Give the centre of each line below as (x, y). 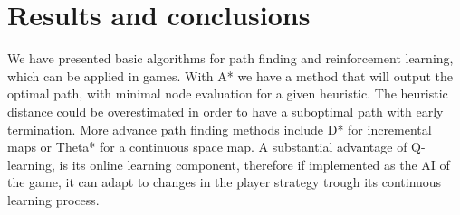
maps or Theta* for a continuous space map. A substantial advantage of (207, 147)
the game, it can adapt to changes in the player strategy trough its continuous (225, 182)
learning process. (53, 199)
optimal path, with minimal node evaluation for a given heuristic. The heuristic (228, 93)
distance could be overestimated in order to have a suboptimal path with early (225, 111)
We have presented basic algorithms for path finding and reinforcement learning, (230, 58)
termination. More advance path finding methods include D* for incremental (220, 129)
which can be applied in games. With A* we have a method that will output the (230, 75)
